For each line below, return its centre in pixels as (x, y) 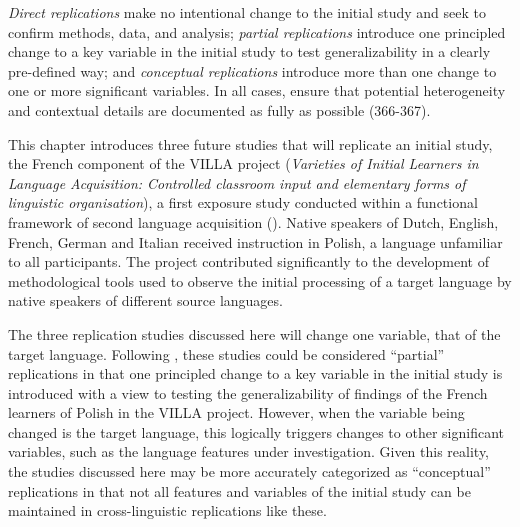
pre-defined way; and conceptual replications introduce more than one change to (252, 70)
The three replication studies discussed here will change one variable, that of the (254, 333)
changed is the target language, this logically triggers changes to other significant (256, 431)
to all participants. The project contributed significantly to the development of (248, 261)
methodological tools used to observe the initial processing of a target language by (260, 280)
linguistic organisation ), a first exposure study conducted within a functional (243, 202)
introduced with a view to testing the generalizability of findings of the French (248, 392)
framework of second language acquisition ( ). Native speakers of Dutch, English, (253, 221)
